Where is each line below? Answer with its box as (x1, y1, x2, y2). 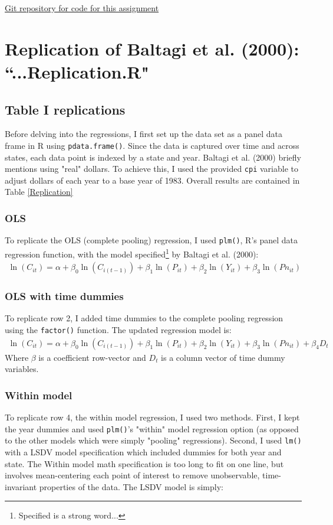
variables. (5, 363, 39, 375)
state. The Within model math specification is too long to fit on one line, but (5, 457, 284, 469)
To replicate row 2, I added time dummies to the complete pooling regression (5, 312, 283, 324)
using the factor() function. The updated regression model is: (5, 324, 232, 336)
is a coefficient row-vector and (38, 351, 146, 363)
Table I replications (5, 100, 126, 118)
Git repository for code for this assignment (5, 2, 159, 14)
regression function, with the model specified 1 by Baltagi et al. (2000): (5, 246, 259, 260)
